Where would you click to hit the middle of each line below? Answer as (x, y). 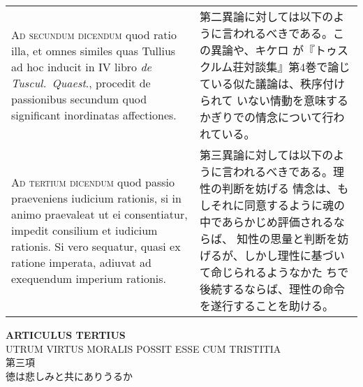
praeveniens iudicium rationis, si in (96, 198)
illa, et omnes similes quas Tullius (94, 51)
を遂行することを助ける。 (267, 306)
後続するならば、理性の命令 (273, 289)
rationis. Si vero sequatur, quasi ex (96, 246)
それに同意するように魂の (278, 205)
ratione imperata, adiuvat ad (82, 262)
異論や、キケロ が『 (263, 50)
